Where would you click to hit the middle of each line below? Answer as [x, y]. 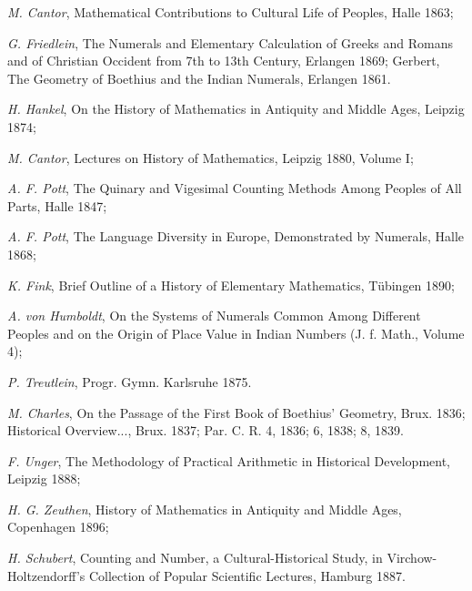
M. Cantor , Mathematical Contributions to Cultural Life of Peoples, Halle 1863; [231, 12]
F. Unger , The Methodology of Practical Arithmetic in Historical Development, [229, 460]
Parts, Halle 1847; [57, 205]
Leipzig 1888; [44, 479]
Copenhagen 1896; [58, 527]
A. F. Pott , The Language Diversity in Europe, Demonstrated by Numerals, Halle [236, 236]
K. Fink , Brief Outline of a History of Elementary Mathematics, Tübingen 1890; [231, 285]
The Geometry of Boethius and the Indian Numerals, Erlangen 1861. [199, 78]
